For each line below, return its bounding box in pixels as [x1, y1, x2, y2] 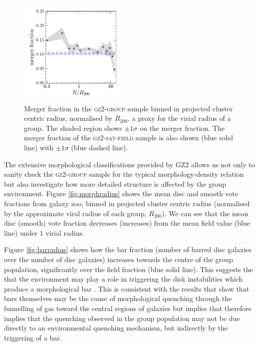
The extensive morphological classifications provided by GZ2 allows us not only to [4, 159, 255, 169]
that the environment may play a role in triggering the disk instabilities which [4, 274, 243, 284]
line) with [24, 142, 54, 152]
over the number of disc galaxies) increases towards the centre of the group [4, 254, 233, 264]
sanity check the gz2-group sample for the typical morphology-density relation [4, 169, 244, 179]
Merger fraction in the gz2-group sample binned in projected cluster [24, 103, 233, 113]
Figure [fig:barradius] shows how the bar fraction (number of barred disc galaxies [4, 244, 252, 255]
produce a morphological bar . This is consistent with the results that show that [4, 283, 250, 294]
